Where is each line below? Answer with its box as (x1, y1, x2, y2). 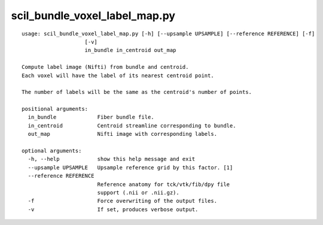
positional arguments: (22, 105, 89, 113)
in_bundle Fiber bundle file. (28, 114, 155, 121)
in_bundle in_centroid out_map (84, 47, 176, 54)
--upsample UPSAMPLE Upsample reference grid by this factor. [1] (28, 164, 233, 171)
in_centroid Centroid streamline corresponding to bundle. (28, 122, 236, 129)
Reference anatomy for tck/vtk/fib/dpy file (97, 181, 230, 188)
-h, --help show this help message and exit (28, 156, 196, 163)
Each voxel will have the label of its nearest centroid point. (22, 72, 215, 79)
